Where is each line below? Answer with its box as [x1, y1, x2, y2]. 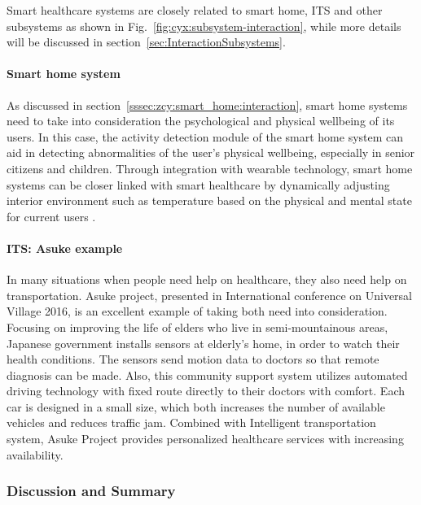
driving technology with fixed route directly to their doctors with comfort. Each [7, 382, 405, 399]
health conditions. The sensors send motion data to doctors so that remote [7, 350, 379, 368]
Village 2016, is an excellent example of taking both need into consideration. [7, 303, 388, 320]
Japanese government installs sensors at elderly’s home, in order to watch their [7, 334, 400, 351]
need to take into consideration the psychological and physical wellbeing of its [7, 112, 395, 129]
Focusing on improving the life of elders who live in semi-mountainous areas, [7, 318, 388, 335]
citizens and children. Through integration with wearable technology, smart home [7, 159, 413, 176]
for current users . [7, 207, 96, 224]
